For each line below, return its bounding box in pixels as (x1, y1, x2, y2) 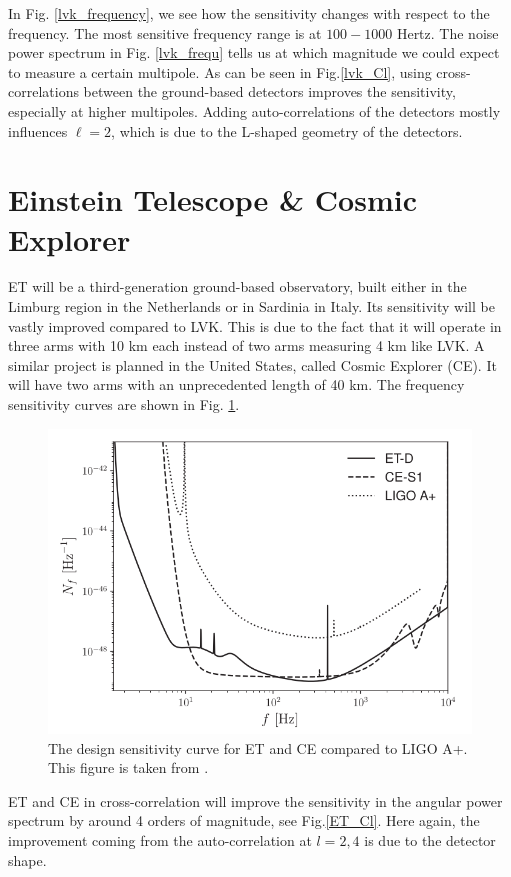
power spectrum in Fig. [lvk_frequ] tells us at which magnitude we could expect (8, 42, 500, 63)
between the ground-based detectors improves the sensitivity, (83, 81, 456, 102)
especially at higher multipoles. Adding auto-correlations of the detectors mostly (8, 100, 501, 121)
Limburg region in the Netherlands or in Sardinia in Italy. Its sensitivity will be (8, 296, 495, 317)
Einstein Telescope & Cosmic (8, 179, 417, 220)
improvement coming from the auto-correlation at (8, 830, 312, 851)
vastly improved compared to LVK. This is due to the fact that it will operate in (8, 315, 502, 336)
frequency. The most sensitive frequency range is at (8, 22, 322, 43)
